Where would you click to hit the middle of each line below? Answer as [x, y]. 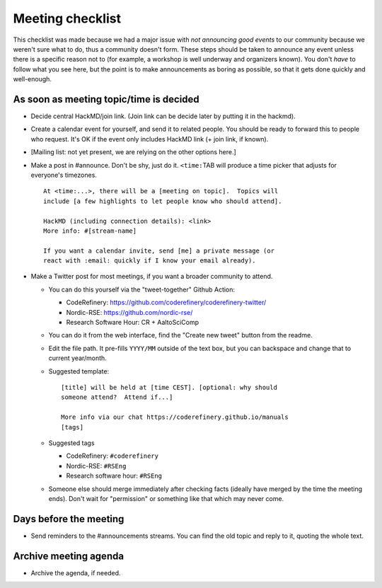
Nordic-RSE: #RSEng [96, 466]
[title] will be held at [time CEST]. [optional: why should [169, 387]
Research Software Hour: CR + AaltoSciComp [133, 323]
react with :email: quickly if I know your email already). [150, 261]
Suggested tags [71, 443]
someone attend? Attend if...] [117, 397]
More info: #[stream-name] [90, 231]
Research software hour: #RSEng [114, 476]
